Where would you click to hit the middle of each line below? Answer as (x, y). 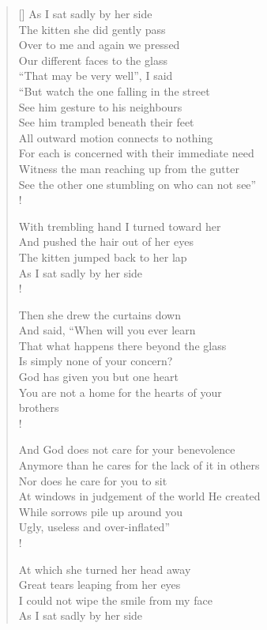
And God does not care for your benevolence (127, 449)
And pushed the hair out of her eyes (106, 241)
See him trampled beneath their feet (106, 122)
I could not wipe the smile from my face (115, 600)
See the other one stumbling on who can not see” (137, 184)
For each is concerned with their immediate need (136, 153)
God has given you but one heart (98, 377)
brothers (39, 407)
